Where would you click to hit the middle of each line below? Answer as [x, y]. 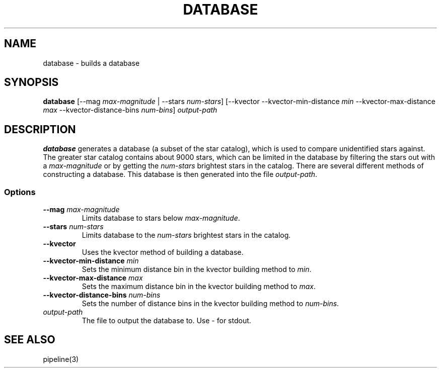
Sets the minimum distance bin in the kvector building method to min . [197, 269]
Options [20, 192]
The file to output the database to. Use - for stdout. [166, 321]
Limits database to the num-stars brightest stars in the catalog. [186, 235]
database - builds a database [91, 63]
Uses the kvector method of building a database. [163, 252]
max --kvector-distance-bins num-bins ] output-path [130, 110]
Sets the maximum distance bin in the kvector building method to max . [199, 287]
